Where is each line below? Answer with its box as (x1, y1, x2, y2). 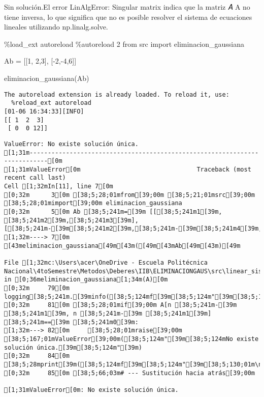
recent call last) (4, 174, 66, 182)
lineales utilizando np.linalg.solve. (4, 21, 108, 32)
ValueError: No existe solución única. (4, 140, 139, 148)
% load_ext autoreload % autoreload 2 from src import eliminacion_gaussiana (4, 38, 245, 49)
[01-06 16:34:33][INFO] (4, 107, 84, 115)
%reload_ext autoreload (11, 99, 91, 107)
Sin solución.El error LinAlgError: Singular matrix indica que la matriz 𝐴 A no (4, 2, 250, 12)
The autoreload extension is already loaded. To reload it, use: (4, 91, 229, 98)
